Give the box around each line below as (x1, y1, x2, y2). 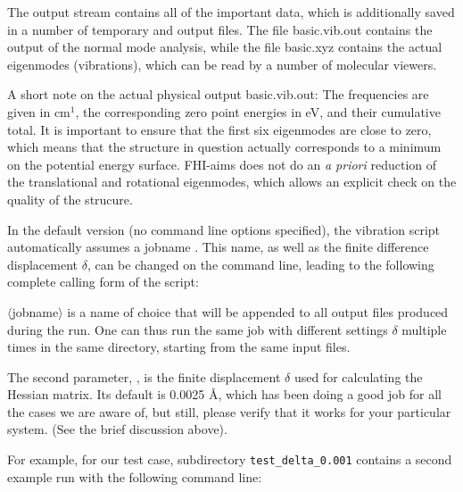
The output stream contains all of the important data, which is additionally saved (7, 3, 455, 21)
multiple (401, 320, 447, 338)
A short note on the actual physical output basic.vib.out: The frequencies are (7, 85, 429, 104)
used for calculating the (294, 367, 423, 386)
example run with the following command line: (7, 467, 262, 486)
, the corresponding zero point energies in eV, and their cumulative (75, 102, 441, 121)
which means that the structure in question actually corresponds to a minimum (7, 138, 442, 156)
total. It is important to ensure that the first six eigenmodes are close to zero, (7, 120, 432, 138)
